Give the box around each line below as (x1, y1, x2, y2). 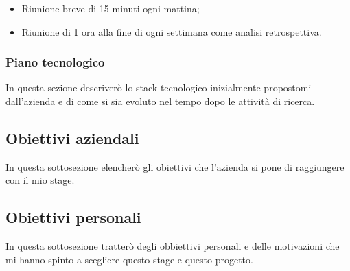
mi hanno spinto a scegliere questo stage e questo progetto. (5, 252, 253, 266)
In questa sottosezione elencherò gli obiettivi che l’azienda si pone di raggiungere (5, 159, 345, 174)
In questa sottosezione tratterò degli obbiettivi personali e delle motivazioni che (5, 239, 340, 253)
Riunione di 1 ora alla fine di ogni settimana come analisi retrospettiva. (21, 24, 322, 38)
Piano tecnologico (5, 54, 105, 71)
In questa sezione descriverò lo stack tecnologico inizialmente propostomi (5, 80, 312, 95)
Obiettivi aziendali (5, 127, 139, 148)
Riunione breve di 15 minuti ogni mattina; (21, 1, 200, 15)
